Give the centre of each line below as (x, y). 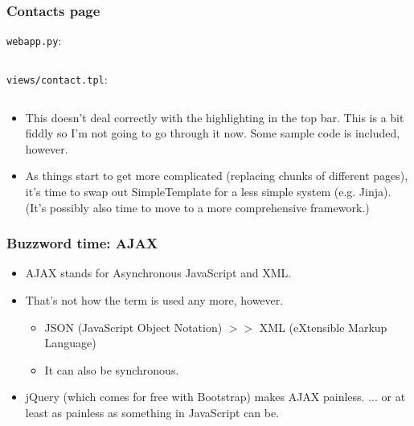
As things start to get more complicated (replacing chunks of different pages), (217, 176)
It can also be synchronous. (112, 369)
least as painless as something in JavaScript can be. (152, 412)
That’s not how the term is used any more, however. (154, 299)
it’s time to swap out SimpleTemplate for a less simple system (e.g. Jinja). (208, 191)
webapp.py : (34, 41)
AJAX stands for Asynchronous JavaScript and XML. (158, 273)
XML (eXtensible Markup (323, 327)
